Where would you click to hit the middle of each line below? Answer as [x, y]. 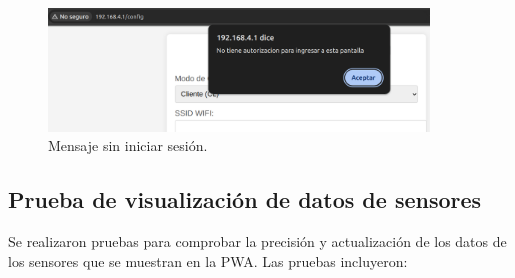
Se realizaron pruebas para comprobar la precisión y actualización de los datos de [257, 241]
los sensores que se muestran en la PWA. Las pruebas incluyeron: [208, 260]
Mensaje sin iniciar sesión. [128, 145]
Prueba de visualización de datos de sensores [245, 199]
